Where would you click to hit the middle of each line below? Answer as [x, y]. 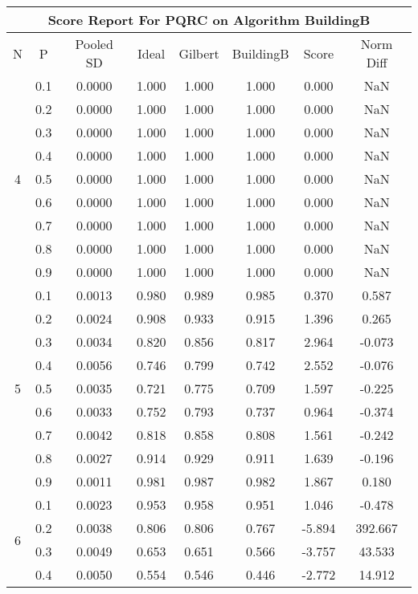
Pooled [94, 44]
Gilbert [199, 53]
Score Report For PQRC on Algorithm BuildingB [209, 20]
